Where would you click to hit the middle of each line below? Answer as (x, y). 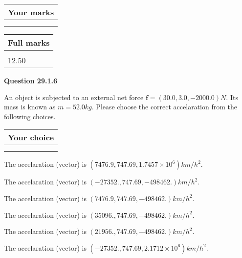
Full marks (29, 42)
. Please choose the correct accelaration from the (164, 107)
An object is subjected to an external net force (74, 97)
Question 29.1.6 (31, 80)
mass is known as (30, 107)
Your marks (31, 12)
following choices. (30, 116)
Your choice (31, 137)
